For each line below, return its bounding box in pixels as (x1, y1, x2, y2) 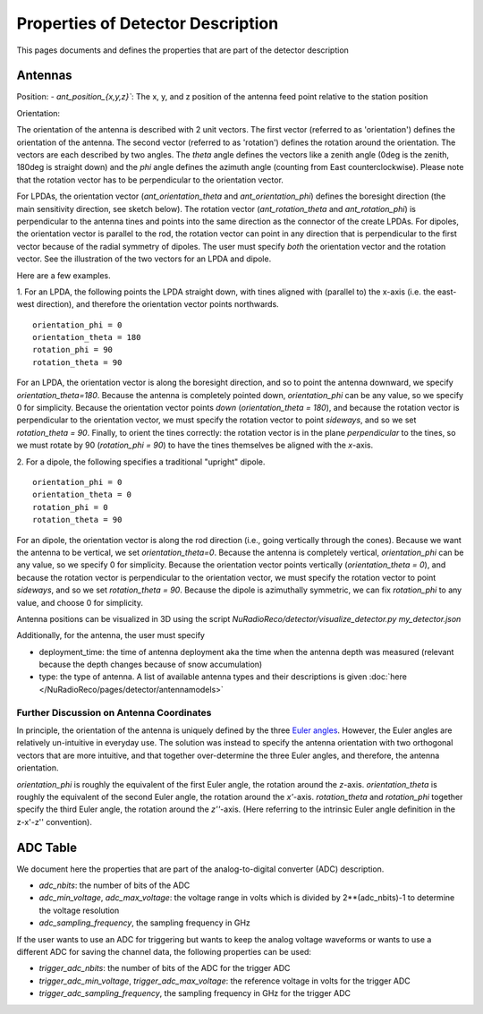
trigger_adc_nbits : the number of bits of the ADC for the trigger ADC (38, 963, 291, 974)
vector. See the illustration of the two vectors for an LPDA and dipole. (16, 253, 272, 264)
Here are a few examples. (16, 269, 111, 281)
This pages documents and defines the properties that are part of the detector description (16, 45, 349, 55)
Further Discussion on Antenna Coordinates (16, 706, 212, 719)
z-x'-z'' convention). (16, 816, 93, 827)
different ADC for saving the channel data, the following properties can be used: (16, 946, 312, 957)
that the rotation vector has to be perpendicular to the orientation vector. (16, 175, 284, 185)
